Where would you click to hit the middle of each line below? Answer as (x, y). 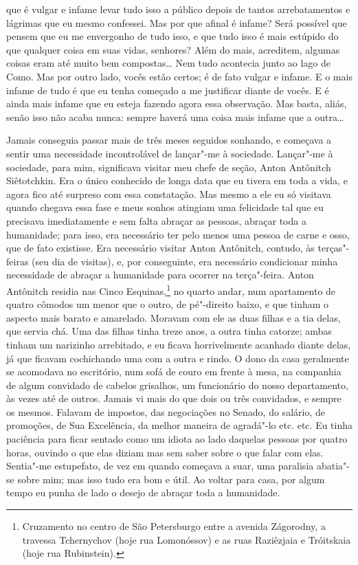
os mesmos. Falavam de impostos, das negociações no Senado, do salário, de (166, 411)
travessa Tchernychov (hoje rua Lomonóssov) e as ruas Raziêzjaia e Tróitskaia (187, 539)
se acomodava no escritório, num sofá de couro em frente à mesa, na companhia (174, 372)
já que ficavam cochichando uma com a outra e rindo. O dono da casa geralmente (178, 358)
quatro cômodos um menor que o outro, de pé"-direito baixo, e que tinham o (168, 304)
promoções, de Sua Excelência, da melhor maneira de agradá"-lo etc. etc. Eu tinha (180, 425)
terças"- (334, 248)
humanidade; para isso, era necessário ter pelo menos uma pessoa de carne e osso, (178, 234)
